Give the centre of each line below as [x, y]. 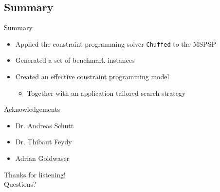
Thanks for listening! [35, 174]
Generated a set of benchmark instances [75, 60]
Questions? [20, 184]
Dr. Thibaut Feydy [44, 142]
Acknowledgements [32, 109]
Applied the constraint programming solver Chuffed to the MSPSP [116, 44]
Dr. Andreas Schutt [45, 125]
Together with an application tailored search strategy [106, 93]
